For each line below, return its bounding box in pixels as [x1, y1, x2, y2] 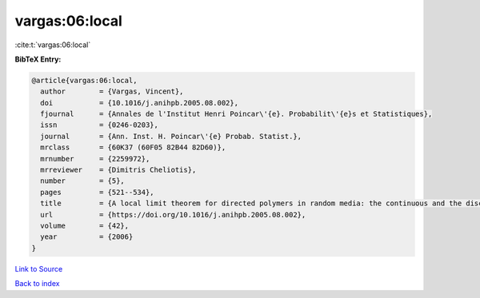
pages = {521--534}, [40, 188, 155, 197]
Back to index [14, 279, 60, 288]
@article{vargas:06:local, [31, 76, 138, 85]
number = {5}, [40, 177, 126, 185]
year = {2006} [40, 232, 134, 241]
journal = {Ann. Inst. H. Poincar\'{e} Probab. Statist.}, [40, 132, 302, 141]
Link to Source [14, 264, 63, 273]
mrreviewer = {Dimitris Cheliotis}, [40, 165, 197, 175]
